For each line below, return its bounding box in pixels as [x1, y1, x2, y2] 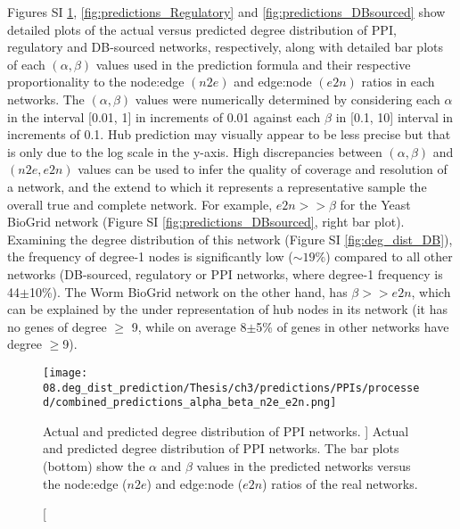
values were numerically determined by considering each [135, 89, 440, 108]
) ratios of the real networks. [262, 474, 418, 492]
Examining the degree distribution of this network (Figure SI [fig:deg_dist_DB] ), [7, 229, 453, 248]
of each [7, 54, 45, 73]
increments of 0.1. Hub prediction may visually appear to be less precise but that [7, 125, 451, 144]
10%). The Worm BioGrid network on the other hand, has [29, 282, 348, 301]
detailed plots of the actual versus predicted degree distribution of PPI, [7, 20, 397, 38]
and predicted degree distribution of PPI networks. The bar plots [43, 439, 399, 458]
